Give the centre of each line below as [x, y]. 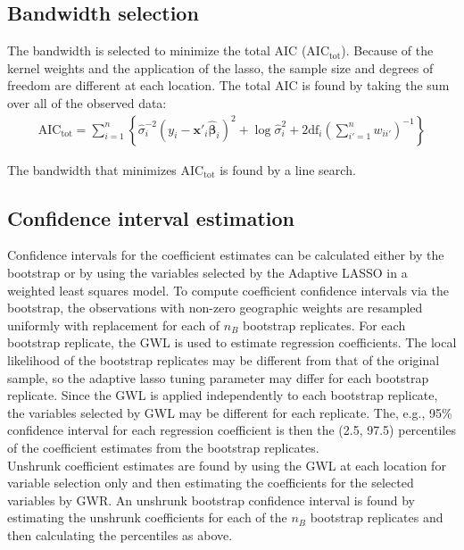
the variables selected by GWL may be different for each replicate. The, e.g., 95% [230, 412]
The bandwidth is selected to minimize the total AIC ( [157, 50]
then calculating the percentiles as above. [120, 534]
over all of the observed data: [87, 102]
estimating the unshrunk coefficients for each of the [147, 517]
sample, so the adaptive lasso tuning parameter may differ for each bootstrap [218, 377]
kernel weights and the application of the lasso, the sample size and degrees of [220, 67]
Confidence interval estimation [151, 217]
